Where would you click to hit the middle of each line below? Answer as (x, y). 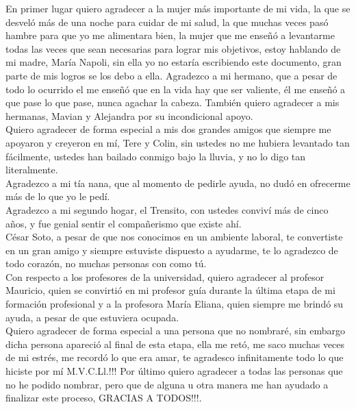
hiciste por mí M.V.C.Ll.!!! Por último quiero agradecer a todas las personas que (174, 371)
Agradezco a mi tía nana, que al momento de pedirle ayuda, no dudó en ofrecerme (178, 183)
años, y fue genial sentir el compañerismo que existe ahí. (124, 223)
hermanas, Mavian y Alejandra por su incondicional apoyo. (129, 115)
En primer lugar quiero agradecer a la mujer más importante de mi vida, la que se (178, 8)
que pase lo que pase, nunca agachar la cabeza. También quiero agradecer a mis (173, 102)
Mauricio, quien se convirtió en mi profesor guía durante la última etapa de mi (170, 290)
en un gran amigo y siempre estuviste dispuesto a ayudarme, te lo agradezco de (172, 250)
